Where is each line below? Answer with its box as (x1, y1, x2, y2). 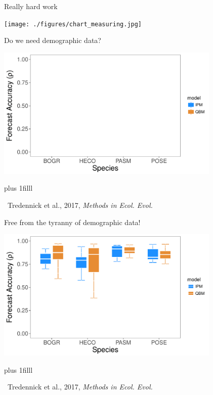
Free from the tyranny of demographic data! (4, 216, 141, 227)
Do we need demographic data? (4, 35, 101, 46)
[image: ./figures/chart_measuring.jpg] (4, 20, 142, 28)
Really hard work (4, 1, 58, 11)
